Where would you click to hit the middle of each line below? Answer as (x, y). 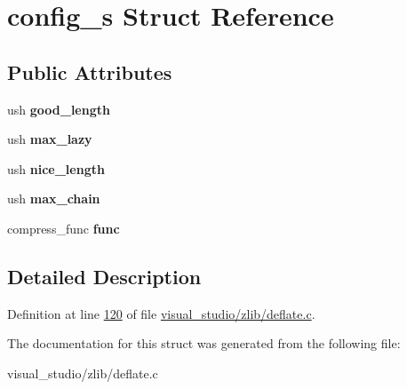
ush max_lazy (50, 139)
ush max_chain (54, 198)
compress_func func (64, 228)
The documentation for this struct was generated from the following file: (204, 343)
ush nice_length (56, 168)
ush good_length (59, 109)
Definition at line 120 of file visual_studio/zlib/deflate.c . (161, 313)
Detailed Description (104, 276)
